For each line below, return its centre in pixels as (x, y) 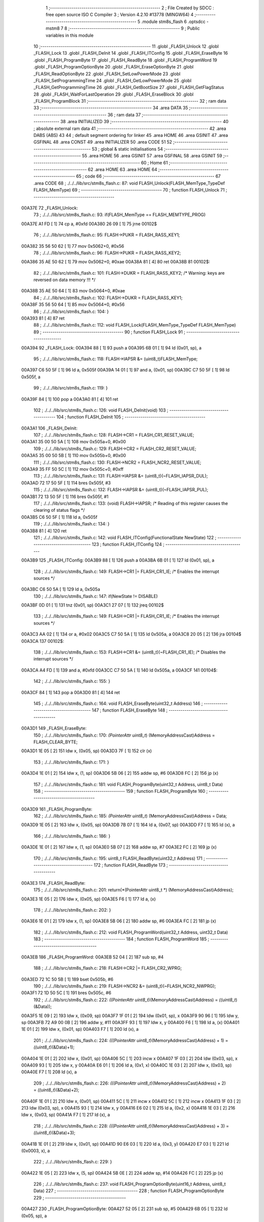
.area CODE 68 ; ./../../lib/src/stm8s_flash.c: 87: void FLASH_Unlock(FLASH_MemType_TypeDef (129, 183)
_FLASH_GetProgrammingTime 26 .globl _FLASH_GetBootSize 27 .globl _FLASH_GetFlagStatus (129, 87)
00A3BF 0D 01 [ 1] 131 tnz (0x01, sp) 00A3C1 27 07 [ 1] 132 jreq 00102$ (92, 605)
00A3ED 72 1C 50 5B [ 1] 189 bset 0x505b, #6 (67, 979)
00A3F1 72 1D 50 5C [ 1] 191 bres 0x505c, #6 (66, 993)
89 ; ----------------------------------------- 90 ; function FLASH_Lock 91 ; (109, 332)
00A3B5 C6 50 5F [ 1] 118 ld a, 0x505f (59, 517)
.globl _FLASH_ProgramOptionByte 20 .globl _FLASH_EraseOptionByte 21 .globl (114, 67)
